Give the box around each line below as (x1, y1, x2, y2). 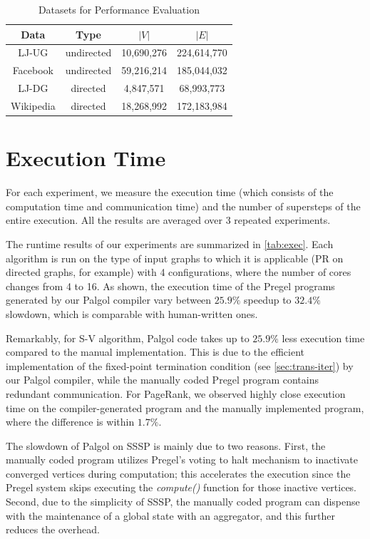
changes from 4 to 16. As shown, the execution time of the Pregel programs (6, 278, 335, 293)
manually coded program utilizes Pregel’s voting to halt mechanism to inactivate (6, 452, 359, 467)
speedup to (244, 292, 292, 307)
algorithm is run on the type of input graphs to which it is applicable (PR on (6, 250, 344, 265)
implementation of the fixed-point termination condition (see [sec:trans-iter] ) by (6, 358, 354, 373)
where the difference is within (6, 414, 135, 429)
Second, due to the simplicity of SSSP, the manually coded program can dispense (6, 494, 360, 509)
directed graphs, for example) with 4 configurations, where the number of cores (6, 265, 351, 279)
